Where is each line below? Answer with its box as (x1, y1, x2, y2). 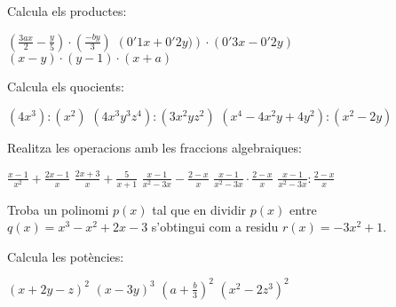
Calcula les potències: (7, 247, 124, 265)
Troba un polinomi (7, 200, 109, 218)
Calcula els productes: (7, 2, 127, 20)
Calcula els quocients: (7, 76, 124, 95)
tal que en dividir (152, 200, 247, 218)
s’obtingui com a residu (151, 217, 279, 236)
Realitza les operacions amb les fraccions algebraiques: (7, 138, 302, 157)
